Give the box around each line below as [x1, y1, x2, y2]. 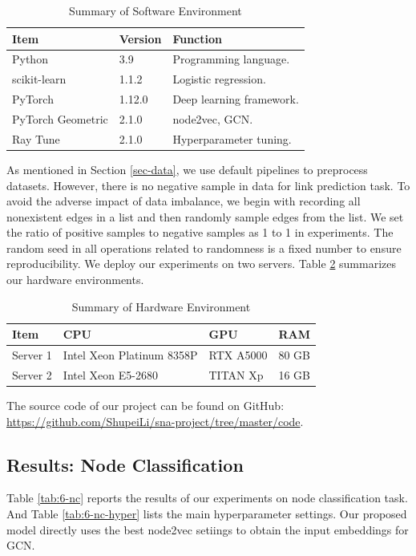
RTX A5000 [208, 347, 268, 363]
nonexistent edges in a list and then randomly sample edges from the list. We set [6, 208, 404, 225]
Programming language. [172, 51, 290, 67]
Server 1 [12, 347, 52, 363]
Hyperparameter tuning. [172, 130, 292, 147]
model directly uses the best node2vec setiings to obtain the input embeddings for [6, 521, 409, 538]
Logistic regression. [172, 71, 266, 87]
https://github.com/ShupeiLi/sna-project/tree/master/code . [6, 412, 304, 429]
